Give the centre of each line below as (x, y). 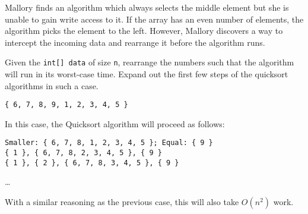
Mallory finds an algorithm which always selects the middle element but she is (147, 7)
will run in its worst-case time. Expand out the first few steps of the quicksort (147, 74)
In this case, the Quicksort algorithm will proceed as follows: (115, 123)
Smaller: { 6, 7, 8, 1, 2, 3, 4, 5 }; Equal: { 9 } (109, 143)
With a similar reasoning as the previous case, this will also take (122, 202)
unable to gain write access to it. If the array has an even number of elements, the (154, 19)
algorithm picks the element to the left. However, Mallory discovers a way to (144, 31)
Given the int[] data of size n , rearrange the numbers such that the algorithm (150, 62)
